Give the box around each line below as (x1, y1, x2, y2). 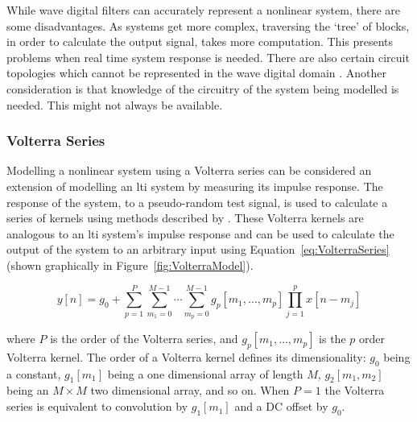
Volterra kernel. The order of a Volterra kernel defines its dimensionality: (6, 348, 366, 365)
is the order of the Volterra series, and (50, 330, 238, 347)
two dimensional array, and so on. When (90, 382, 290, 399)
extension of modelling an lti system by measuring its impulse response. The (6, 177, 383, 194)
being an (6, 382, 49, 399)
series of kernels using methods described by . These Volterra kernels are (6, 209, 364, 226)
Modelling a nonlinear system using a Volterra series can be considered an (6, 162, 372, 179)
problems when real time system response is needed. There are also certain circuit (6, 48, 410, 65)
